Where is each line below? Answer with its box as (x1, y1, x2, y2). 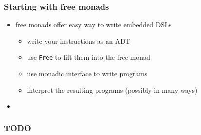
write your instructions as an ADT (27, 35, 130, 46)
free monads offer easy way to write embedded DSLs (15, 19, 172, 30)
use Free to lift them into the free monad (27, 52, 150, 62)
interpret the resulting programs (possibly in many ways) (27, 84, 198, 95)
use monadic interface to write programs (27, 68, 147, 79)
